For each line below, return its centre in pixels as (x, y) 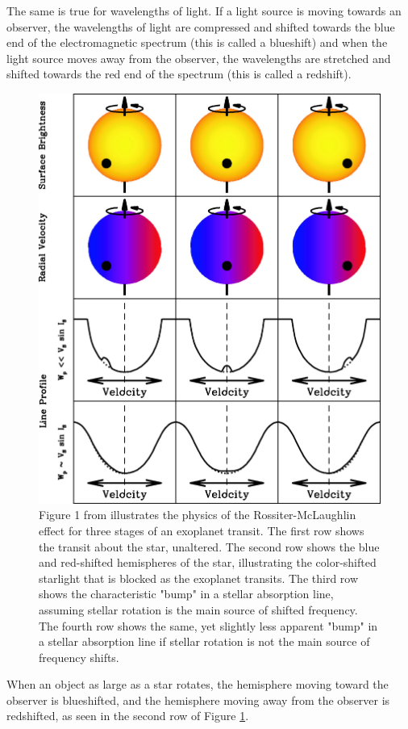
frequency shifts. (79, 657)
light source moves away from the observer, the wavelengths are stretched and (199, 58)
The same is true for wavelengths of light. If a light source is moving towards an (204, 10)
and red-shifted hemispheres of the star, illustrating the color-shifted (208, 562)
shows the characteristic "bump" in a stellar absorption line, (186, 594)
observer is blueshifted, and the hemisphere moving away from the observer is (198, 700)
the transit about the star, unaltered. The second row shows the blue (209, 546)
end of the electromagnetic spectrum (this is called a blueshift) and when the (197, 42)
